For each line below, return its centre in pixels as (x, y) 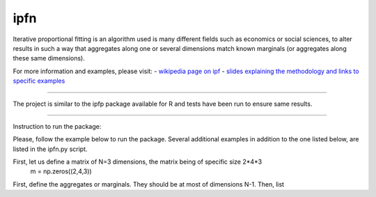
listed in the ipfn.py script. (50, 149)
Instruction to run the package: (57, 126)
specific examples (39, 81)
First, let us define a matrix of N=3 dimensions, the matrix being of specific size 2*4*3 (138, 162)
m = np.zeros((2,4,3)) (61, 171)
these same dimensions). (49, 58)
